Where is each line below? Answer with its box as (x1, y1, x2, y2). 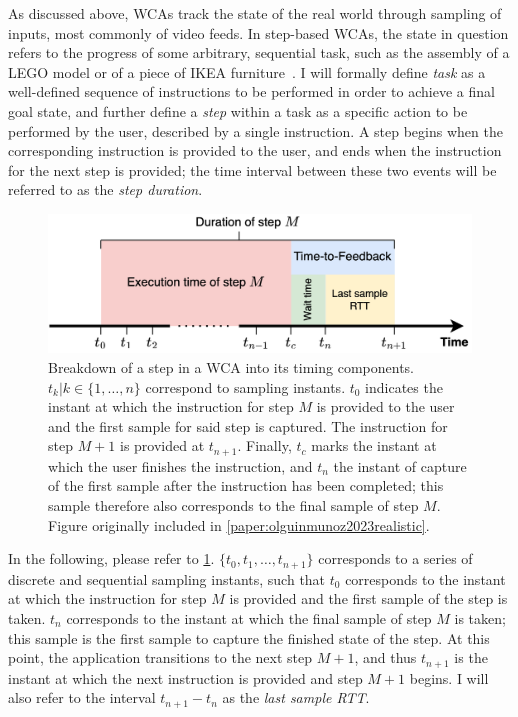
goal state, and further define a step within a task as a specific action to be (8, 100, 468, 121)
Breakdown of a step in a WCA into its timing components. (48, 357, 415, 378)
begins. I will (409, 667, 489, 688)
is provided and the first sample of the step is (229, 588, 508, 609)
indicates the (365, 376, 443, 397)
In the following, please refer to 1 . (8, 548, 215, 569)
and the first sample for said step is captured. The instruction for (48, 415, 448, 436)
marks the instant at (311, 435, 437, 456)
